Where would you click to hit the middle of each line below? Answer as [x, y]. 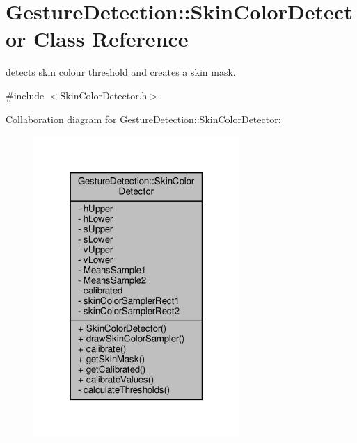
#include [25, 95]
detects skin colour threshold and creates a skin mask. [121, 72]
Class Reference [111, 39]
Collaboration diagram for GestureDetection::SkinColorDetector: [143, 119]
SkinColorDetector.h [104, 95]
